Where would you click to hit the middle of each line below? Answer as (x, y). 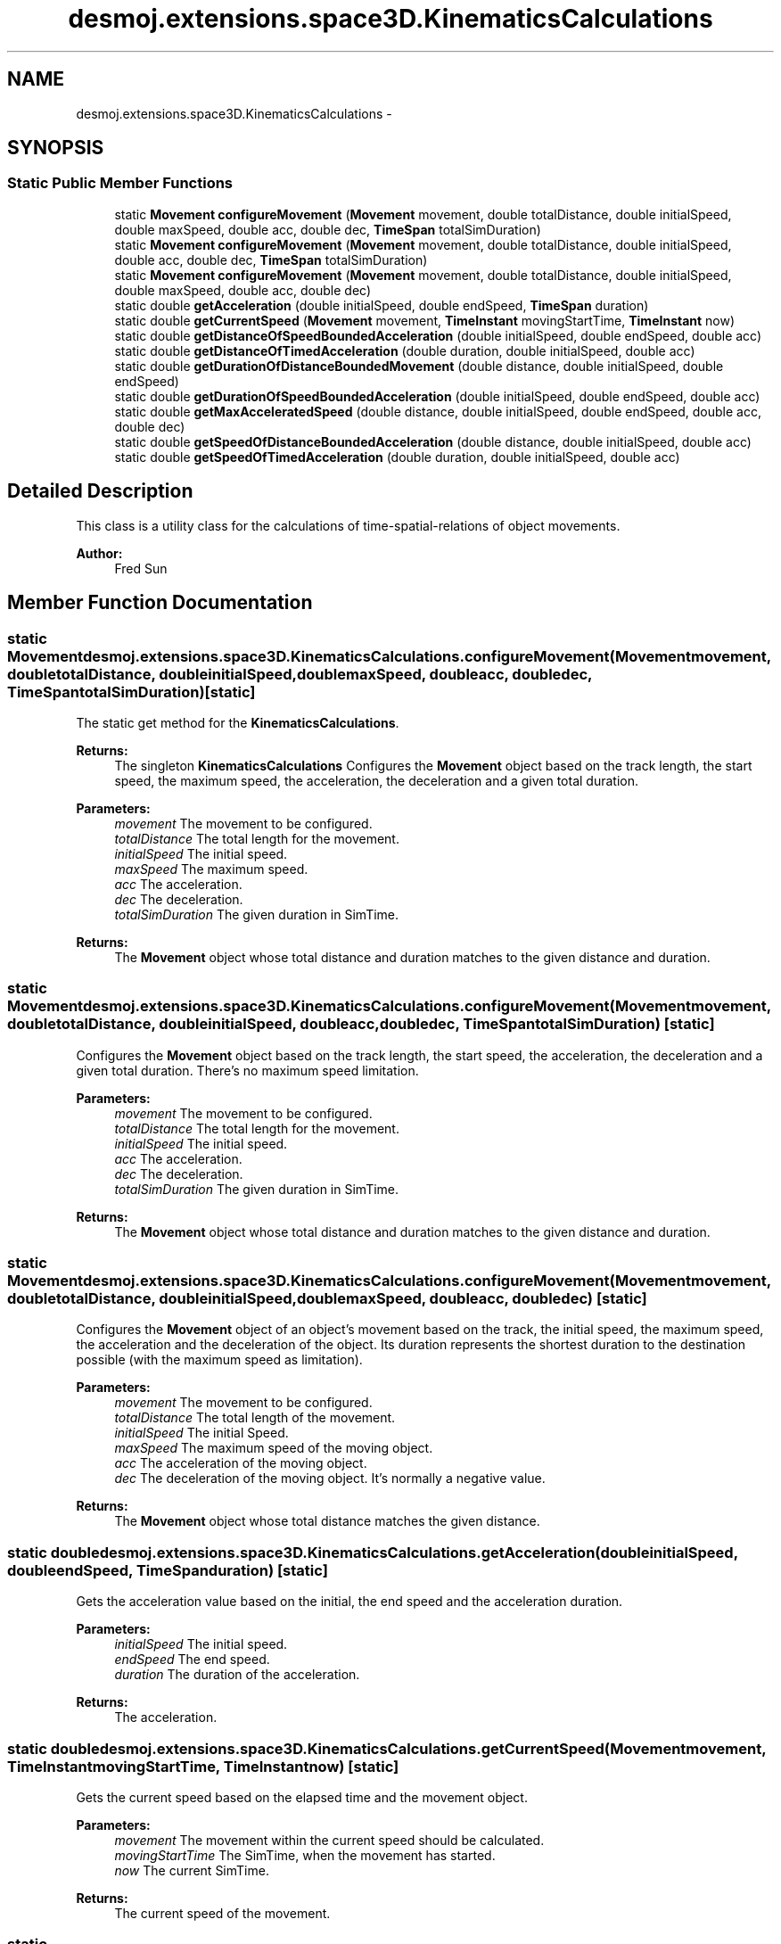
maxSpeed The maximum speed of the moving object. (274, 1448)
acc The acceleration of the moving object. (241, 1463)
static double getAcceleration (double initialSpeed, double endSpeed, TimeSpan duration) (382, 305)
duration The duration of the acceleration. (237, 1675)
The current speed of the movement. (222, 1913)
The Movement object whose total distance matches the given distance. (327, 1521)
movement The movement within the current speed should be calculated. (329, 1840)
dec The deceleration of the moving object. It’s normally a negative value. (330, 1479)
